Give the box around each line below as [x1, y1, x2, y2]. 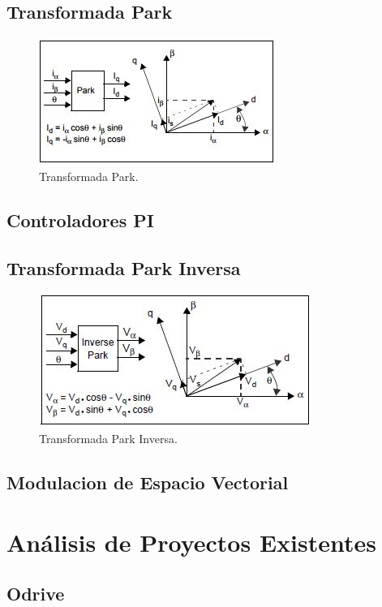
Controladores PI [6, 207, 154, 232]
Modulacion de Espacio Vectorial [6, 469, 289, 494]
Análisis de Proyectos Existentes [6, 525, 376, 558]
